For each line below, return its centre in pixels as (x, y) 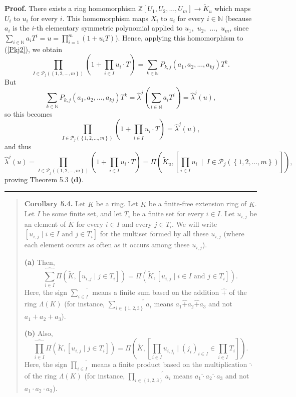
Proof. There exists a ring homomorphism (70, 8)
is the (21, 28)
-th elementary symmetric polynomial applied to (108, 28)
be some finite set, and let (82, 214)
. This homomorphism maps (105, 18)
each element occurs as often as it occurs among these (107, 245)
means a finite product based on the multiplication (169, 364)
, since (239, 28)
